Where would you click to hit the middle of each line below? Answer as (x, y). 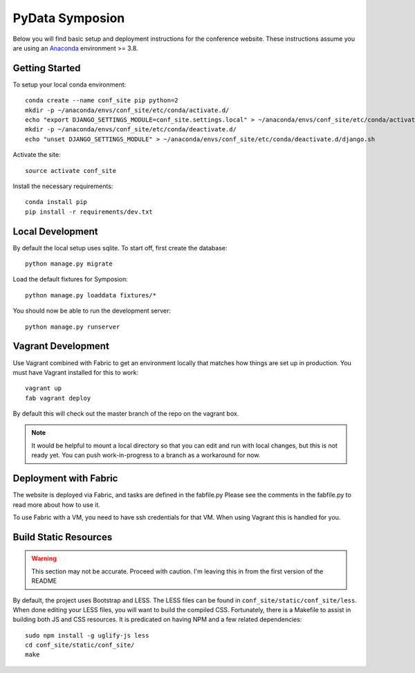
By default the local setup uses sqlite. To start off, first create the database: (120, 248)
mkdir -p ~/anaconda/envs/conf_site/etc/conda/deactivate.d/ (131, 129)
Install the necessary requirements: (63, 186)
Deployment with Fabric (65, 478)
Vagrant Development (61, 346)
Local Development (55, 231)
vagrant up (44, 388)
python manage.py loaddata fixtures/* (91, 295)
